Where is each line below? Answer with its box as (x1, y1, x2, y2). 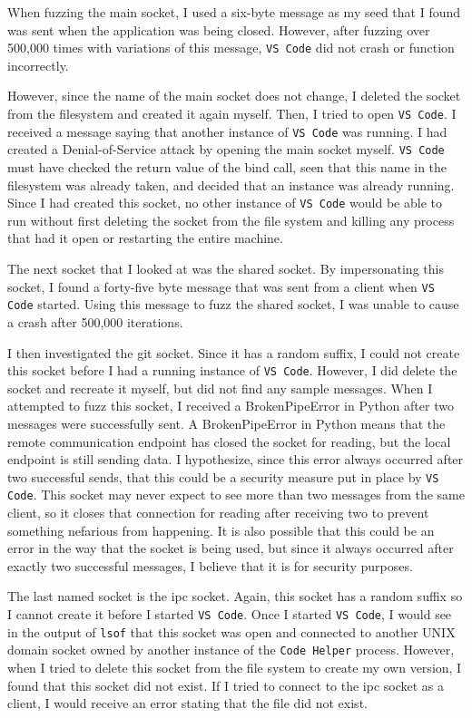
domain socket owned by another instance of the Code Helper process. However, (7, 640, 455, 659)
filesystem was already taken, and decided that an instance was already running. (7, 175, 455, 194)
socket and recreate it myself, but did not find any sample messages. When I (7, 378, 433, 397)
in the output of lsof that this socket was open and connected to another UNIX (7, 622, 456, 641)
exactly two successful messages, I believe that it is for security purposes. (7, 556, 413, 575)
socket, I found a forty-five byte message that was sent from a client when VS (7, 277, 435, 296)
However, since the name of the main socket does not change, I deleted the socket (7, 86, 461, 105)
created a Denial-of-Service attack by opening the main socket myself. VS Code (7, 140, 445, 159)
